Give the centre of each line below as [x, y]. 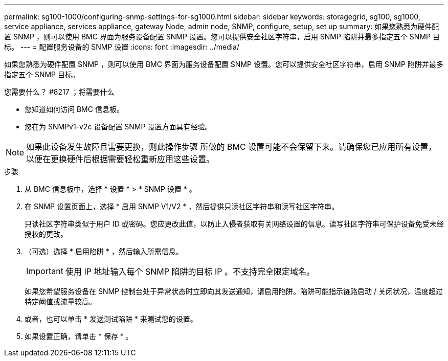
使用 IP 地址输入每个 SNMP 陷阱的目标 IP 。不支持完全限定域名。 [190, 272]
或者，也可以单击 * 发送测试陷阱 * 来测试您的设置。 [111, 319]
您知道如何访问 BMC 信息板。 [74, 109]
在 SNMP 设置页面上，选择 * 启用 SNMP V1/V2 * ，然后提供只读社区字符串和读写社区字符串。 [182, 206]
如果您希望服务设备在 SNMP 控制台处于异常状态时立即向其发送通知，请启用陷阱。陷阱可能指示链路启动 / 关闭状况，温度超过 [234, 291]
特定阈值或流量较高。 [60, 301]
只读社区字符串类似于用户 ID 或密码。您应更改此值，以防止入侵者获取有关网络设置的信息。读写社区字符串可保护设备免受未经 [234, 224]
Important [45, 271]
